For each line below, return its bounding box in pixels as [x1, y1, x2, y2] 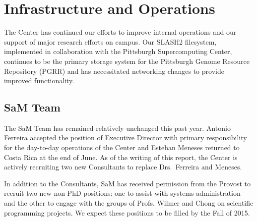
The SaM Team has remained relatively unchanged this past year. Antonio [4, 122, 231, 133]
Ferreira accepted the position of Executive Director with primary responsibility [4, 132, 247, 143]
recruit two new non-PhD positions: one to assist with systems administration [4, 188, 241, 198]
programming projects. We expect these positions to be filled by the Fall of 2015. [4, 207, 250, 218]
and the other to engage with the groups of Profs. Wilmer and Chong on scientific [4, 198, 254, 208]
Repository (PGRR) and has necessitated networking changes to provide [4, 65, 224, 76]
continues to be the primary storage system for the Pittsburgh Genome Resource [4, 55, 250, 66]
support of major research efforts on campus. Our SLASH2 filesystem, [4, 36, 217, 47]
